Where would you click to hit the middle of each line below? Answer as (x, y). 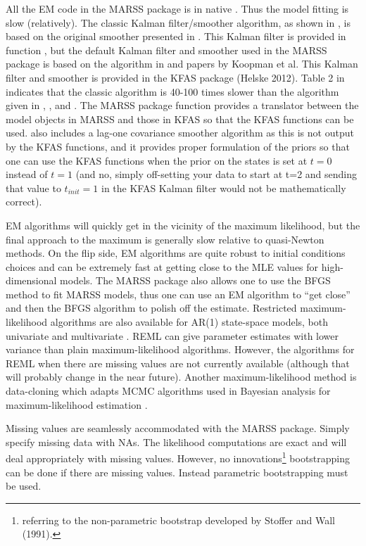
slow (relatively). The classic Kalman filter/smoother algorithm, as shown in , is (178, 22)
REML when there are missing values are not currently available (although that (178, 363)
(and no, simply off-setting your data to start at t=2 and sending (216, 174)
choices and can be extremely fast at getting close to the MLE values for (162, 266)
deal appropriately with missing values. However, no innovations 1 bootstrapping (178, 457)
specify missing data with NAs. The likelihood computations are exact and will (176, 442)
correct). (24, 202)
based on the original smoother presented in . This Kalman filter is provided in (176, 36)
